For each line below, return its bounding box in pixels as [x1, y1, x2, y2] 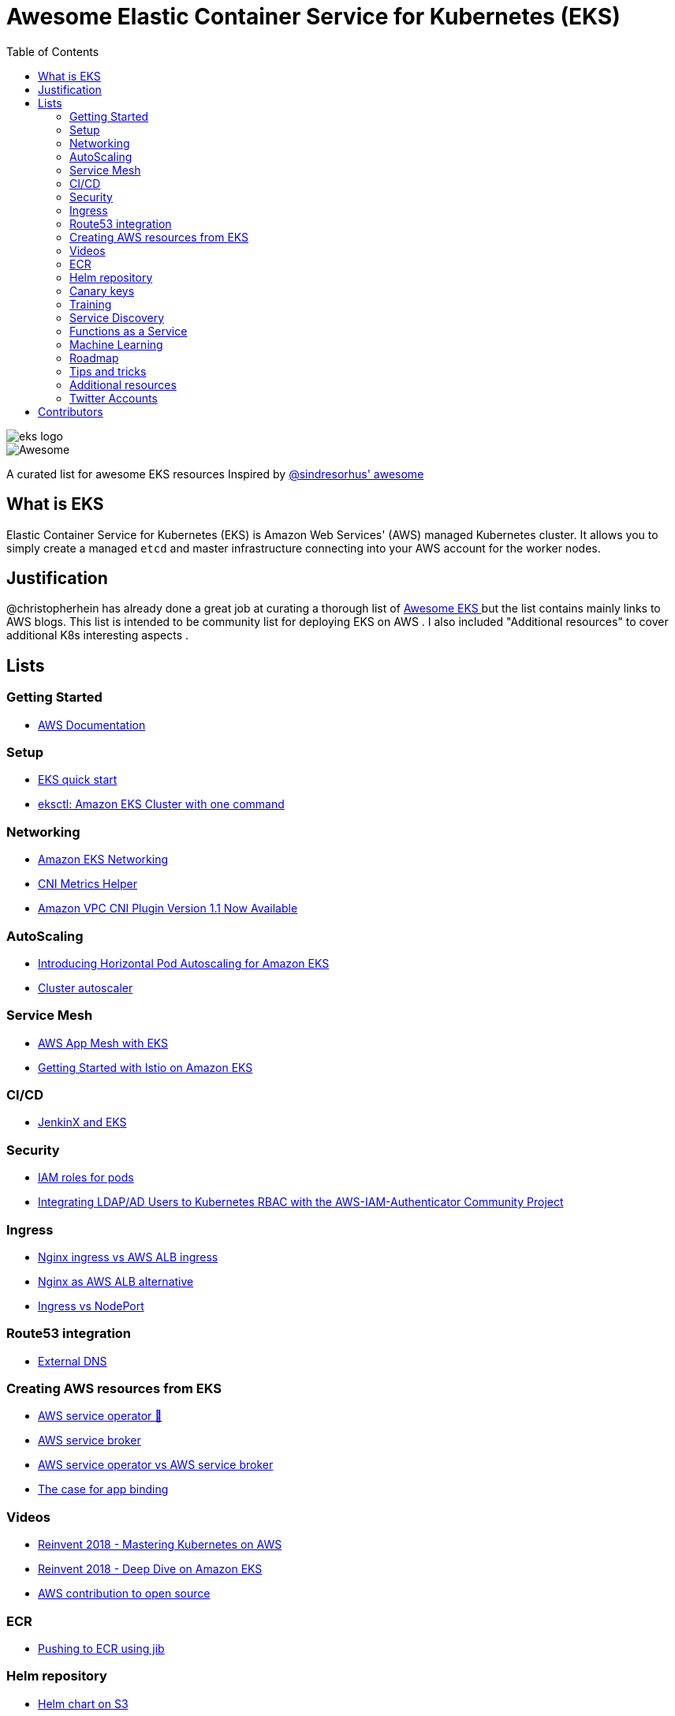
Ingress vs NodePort [38, 1298, 144, 1313]
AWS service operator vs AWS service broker [38, 1458, 274, 1472]
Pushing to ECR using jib [38, 1641, 165, 1655]
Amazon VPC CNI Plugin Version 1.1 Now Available [38, 901, 298, 916]
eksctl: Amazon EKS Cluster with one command [38, 797, 285, 811]
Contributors [38, 404, 103, 418]
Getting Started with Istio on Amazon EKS [38, 1060, 253, 1074]
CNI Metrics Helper [38, 877, 137, 891]
